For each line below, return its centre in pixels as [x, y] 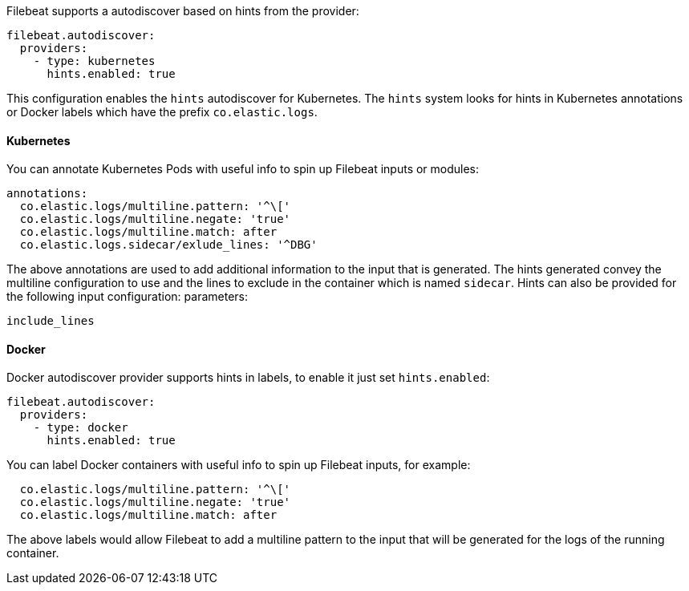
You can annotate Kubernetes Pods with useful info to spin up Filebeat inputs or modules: [243, 169]
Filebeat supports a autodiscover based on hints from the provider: [183, 11]
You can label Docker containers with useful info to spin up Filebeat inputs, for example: [239, 465]
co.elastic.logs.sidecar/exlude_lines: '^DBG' [168, 245]
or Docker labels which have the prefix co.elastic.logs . [162, 112]
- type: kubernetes [94, 61]
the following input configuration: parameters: [127, 297]
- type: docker [81, 428]
